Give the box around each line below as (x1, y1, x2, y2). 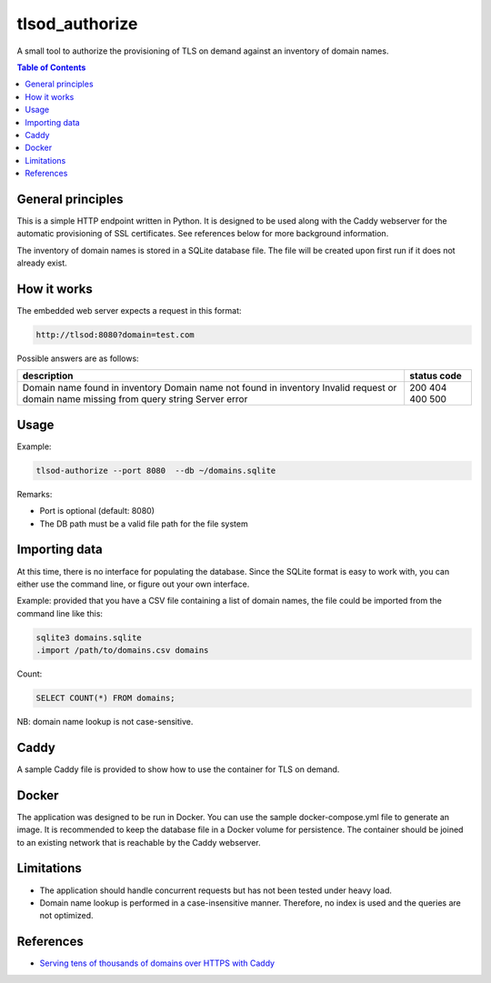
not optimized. (39, 910, 95, 921)
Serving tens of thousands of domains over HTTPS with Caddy (39, 958, 276, 968)
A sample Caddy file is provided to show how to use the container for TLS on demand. (16, 764, 340, 775)
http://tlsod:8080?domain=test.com (35, 330, 195, 340)
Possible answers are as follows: (16, 353, 140, 364)
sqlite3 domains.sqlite (35, 632, 143, 643)
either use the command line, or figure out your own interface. (16, 578, 250, 589)
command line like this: (16, 607, 104, 618)
